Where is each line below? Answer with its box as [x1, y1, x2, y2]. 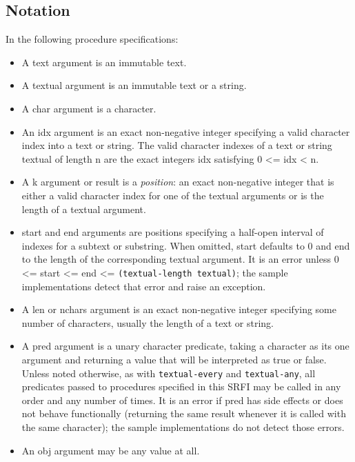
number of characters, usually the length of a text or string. [21, 315, 274, 330]
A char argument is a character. [21, 101, 156, 115]
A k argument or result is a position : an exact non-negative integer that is [21, 174, 334, 189]
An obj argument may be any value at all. [21, 443, 200, 457]
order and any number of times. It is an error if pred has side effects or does [21, 392, 343, 407]
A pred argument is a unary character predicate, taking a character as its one [21, 339, 349, 353]
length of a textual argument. [21, 201, 146, 216]
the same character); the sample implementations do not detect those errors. [21, 419, 345, 434]
